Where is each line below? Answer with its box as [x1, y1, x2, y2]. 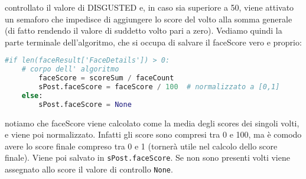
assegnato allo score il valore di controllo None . [5, 163, 173, 175]
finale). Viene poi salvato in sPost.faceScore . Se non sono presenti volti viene [5, 151, 290, 164]
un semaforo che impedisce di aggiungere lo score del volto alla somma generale [5, 12, 292, 25]
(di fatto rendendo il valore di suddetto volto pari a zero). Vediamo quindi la [5, 24, 282, 37]
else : [21, 91, 43, 100]
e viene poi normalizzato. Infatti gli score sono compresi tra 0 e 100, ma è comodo [5, 128, 302, 141]
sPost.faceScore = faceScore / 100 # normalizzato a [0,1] [38, 83, 280, 91]
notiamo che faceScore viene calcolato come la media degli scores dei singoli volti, [5, 116, 300, 129]
